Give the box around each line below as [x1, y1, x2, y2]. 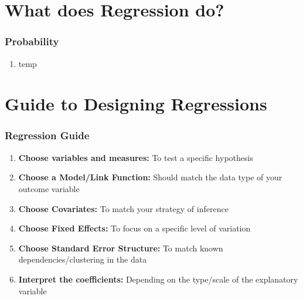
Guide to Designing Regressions [5, 92, 267, 116]
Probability [5, 34, 59, 49]
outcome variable [18, 182, 80, 194]
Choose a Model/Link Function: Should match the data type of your [18, 171, 282, 183]
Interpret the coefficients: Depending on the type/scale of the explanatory [18, 273, 298, 285]
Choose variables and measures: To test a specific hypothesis [18, 151, 253, 163]
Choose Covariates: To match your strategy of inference [18, 202, 229, 214]
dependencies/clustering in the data [18, 253, 147, 266]
